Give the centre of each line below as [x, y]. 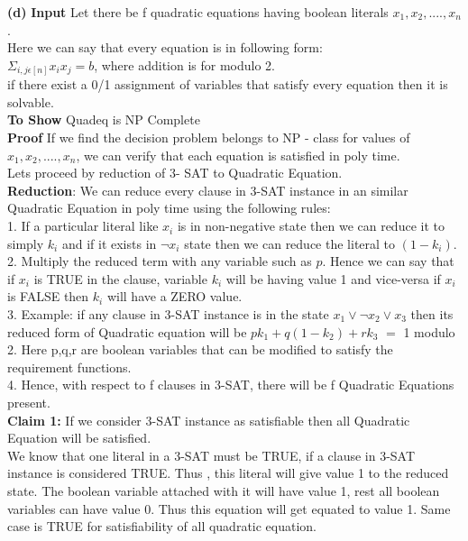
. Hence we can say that [388, 261]
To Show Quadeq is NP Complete [104, 119]
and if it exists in [109, 243]
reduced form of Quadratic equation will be [127, 331]
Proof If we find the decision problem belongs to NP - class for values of [209, 138]
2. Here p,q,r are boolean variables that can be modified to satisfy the [200, 349]
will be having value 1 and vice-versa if [333, 278]
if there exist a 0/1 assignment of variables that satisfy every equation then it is [228, 84]
